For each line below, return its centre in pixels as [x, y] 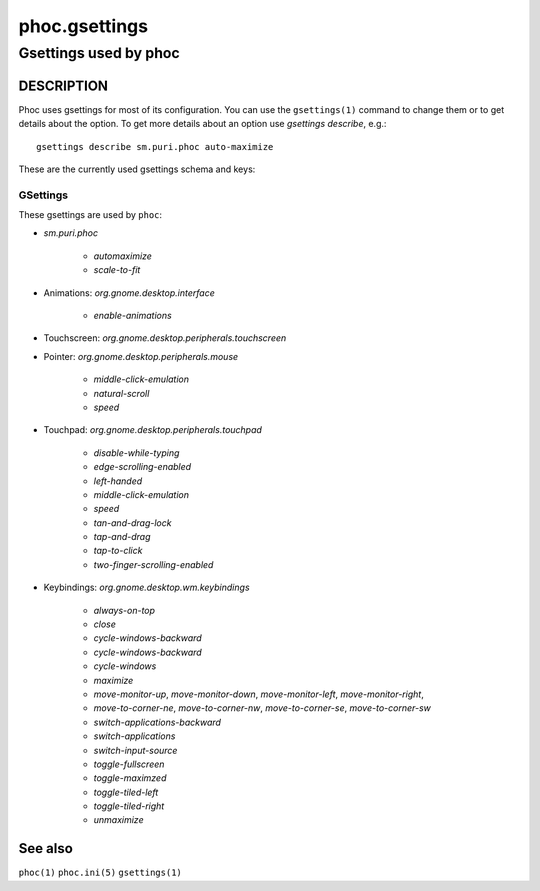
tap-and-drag [122, 537]
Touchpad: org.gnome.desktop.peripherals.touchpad [152, 430]
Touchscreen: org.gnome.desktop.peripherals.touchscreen [165, 338]
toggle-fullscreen [129, 764]
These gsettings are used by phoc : [90, 215]
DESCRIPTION [63, 85]
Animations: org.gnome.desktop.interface [129, 292]
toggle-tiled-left [126, 792]
